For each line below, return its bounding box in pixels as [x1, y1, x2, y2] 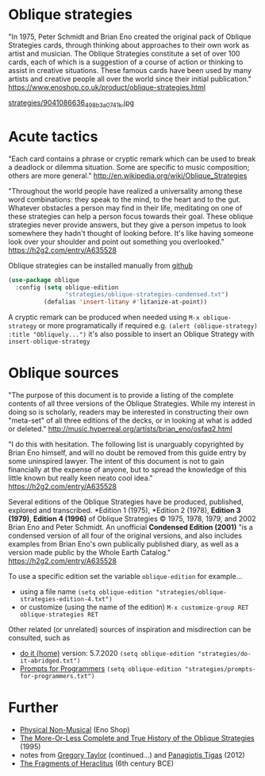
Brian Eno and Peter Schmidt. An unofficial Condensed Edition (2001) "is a [8, 523, 254, 532]
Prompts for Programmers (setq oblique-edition [19, 664, 182, 674]
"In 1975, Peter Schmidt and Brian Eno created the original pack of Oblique [8, 32, 252, 41]
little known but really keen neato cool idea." [8, 473, 153, 483]
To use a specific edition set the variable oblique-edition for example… [8, 572, 243, 581]
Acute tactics [8, 127, 98, 145]
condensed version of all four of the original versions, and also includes [8, 531, 242, 541]
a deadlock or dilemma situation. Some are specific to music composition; [8, 162, 250, 172]
